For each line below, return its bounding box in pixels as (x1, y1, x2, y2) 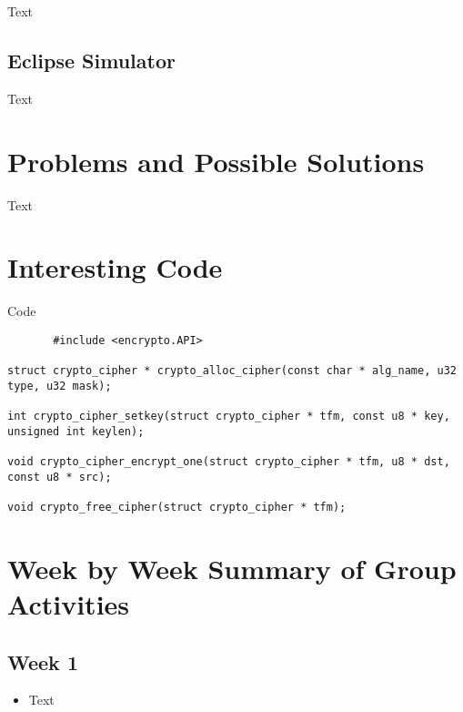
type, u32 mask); (7, 379, 112, 392)
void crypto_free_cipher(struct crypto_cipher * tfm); (7, 501, 347, 514)
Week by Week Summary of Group (7, 549, 457, 586)
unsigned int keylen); (7, 424, 145, 438)
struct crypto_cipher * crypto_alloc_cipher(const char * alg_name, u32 (7, 364, 457, 378)
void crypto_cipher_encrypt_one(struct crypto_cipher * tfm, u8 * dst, (7, 455, 450, 469)
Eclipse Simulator (7, 46, 176, 74)
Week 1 (7, 647, 78, 676)
